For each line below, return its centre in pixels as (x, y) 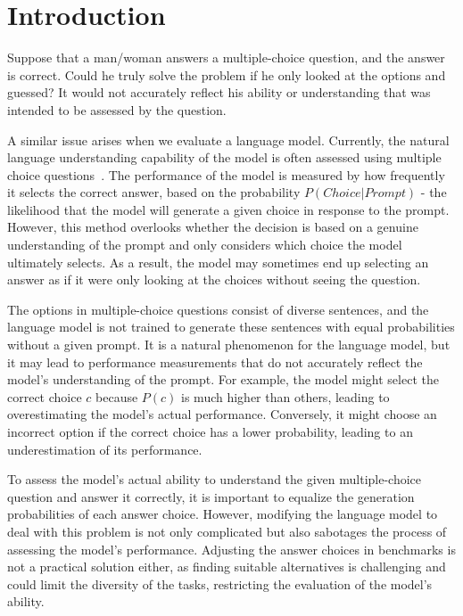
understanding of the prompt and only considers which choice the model (205, 245)
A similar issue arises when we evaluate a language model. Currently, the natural (228, 140)
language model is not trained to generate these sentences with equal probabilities (231, 327)
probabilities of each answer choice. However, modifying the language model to (223, 514)
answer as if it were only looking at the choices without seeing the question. (214, 279)
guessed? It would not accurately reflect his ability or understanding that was (219, 92)
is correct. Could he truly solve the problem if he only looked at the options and (227, 74)
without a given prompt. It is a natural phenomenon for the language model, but (229, 345)
